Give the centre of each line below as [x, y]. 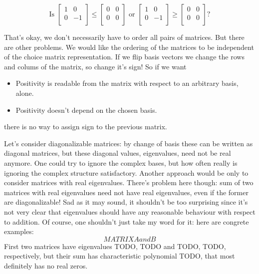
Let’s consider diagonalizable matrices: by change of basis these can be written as [129, 143]
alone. [25, 93]
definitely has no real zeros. [46, 265]
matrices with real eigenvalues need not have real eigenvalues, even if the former [126, 192]
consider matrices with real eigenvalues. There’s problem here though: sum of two [129, 182]
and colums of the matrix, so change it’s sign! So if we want [95, 66]
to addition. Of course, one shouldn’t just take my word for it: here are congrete [127, 221]
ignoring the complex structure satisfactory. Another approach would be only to [126, 172]
